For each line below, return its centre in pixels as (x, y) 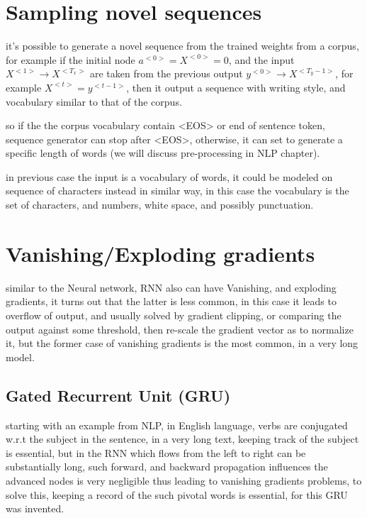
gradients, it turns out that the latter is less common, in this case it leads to (171, 301)
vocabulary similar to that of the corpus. (94, 101)
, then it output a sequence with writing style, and (236, 87)
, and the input (261, 59)
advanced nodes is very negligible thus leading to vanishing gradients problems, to (184, 480)
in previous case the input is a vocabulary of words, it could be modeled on (169, 176)
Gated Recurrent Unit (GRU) (118, 395)
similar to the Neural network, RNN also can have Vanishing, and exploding (171, 287)
